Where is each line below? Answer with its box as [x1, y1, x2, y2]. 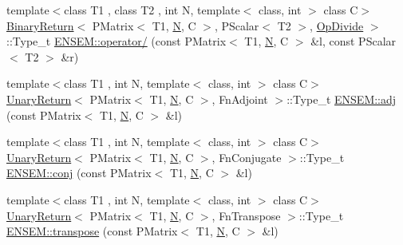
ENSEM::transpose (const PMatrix [6, 223, 178, 239]
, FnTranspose [211, 207, 281, 223]
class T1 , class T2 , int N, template [64, 2, 240, 18]
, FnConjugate [211, 148, 282, 165]
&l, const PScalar [310, 33, 397, 49]
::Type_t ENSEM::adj [286, 90, 397, 107]
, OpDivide [310, 17, 364, 34]
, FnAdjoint [211, 90, 268, 107]
